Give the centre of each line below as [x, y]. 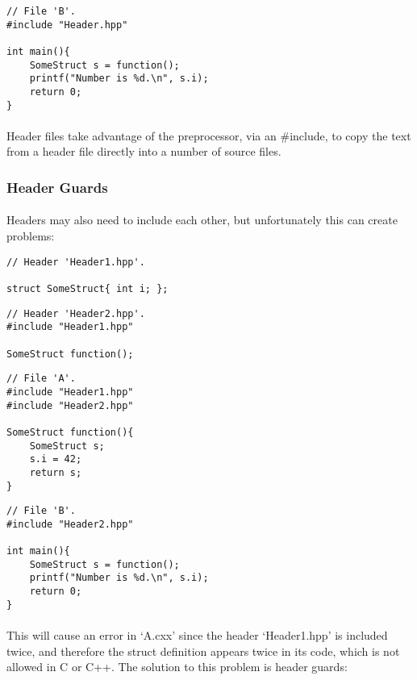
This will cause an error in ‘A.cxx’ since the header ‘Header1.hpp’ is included [197, 635]
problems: [31, 236]
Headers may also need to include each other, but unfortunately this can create [202, 220]
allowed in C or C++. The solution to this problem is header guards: [177, 667]
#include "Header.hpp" [67, 25]
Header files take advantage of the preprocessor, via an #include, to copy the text [209, 135]
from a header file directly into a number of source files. [144, 151]
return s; [56, 472]
